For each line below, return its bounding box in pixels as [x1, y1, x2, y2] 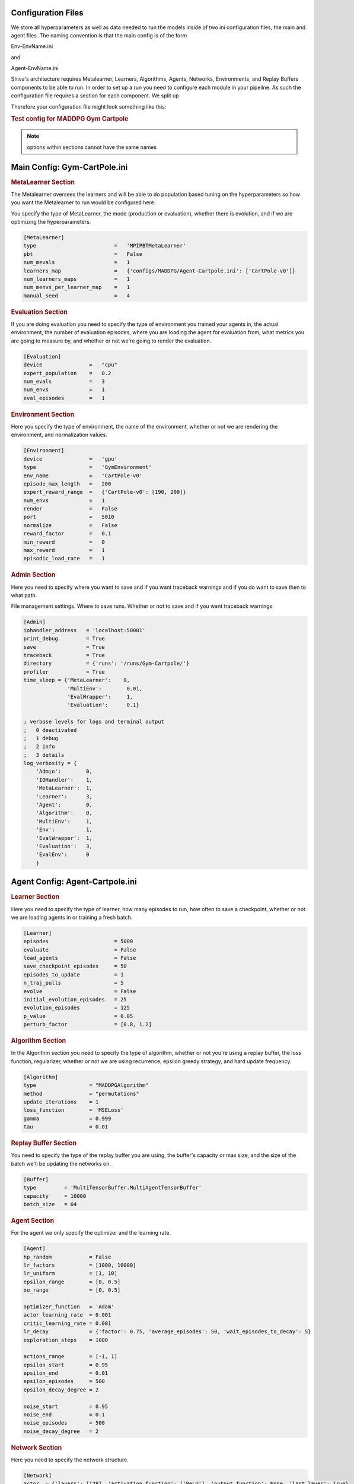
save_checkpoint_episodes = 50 [23, 963, 127, 970]
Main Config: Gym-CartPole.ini [11, 162, 128, 172]
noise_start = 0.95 [23, 1403, 109, 1410]
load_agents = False [23, 955, 136, 962]
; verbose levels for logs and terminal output [23, 718, 164, 725]
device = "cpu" [23, 362, 118, 368]
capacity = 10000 [23, 1193, 87, 1199]
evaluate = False [23, 946, 136, 953]
